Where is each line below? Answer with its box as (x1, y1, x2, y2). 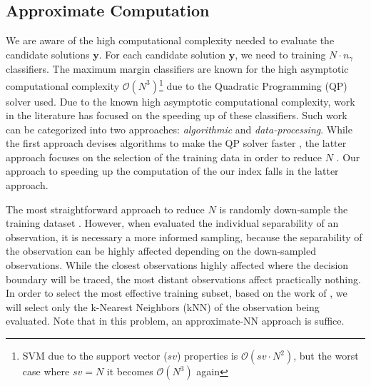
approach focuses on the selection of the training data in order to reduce (6, 149, 322, 164)
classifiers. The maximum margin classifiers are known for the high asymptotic (6, 61, 349, 76)
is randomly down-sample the (219, 201, 348, 216)
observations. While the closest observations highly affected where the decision (6, 258, 349, 273)
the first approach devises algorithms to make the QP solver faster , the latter (6, 136, 347, 151)
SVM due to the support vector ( (22, 348, 168, 362)
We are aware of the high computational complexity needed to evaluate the (6, 33, 335, 48)
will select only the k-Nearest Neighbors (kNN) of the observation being (6, 299, 320, 314)
